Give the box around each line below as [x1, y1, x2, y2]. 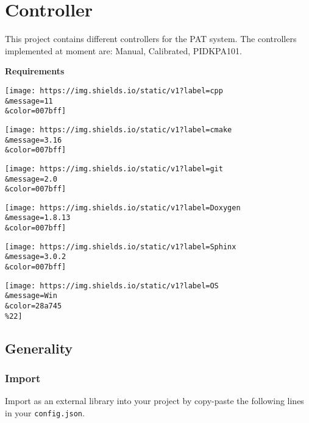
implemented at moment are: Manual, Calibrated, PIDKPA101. [5, 44, 242, 57]
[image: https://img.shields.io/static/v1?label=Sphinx [5, 242, 236, 251]
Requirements [5, 65, 65, 77]
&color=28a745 [5, 302, 62, 311]
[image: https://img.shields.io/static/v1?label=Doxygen [5, 203, 241, 212]
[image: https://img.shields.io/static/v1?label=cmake [5, 125, 232, 134]
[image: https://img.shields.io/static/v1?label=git [5, 164, 223, 173]
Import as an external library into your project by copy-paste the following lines [5, 394, 304, 407]
